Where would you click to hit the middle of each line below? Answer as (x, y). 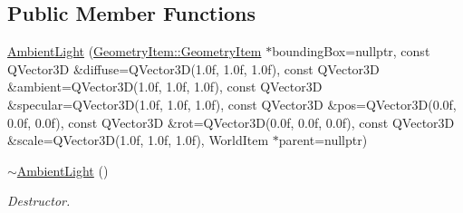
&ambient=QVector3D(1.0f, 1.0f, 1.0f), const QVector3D (165, 87)
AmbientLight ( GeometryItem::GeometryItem (135, 51)
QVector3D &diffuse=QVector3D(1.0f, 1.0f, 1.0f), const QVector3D (193, 68)
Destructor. (39, 201)
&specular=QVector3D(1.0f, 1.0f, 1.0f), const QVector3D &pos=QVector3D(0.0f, (232, 104)
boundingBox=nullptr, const (351, 51)
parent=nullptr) (323, 140)
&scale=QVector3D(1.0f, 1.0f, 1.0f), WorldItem (138, 140)
